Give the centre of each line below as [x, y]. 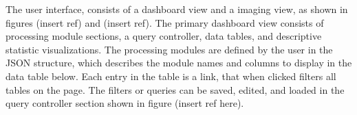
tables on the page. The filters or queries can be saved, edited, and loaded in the [175, 89]
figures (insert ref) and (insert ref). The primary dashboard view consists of [165, 22]
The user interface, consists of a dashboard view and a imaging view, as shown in [177, 9]
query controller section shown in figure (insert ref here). [125, 103]
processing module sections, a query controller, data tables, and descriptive [164, 36]
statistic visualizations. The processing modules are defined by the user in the [169, 49]
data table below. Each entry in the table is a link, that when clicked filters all [171, 76]
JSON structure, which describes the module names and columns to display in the [179, 63]
